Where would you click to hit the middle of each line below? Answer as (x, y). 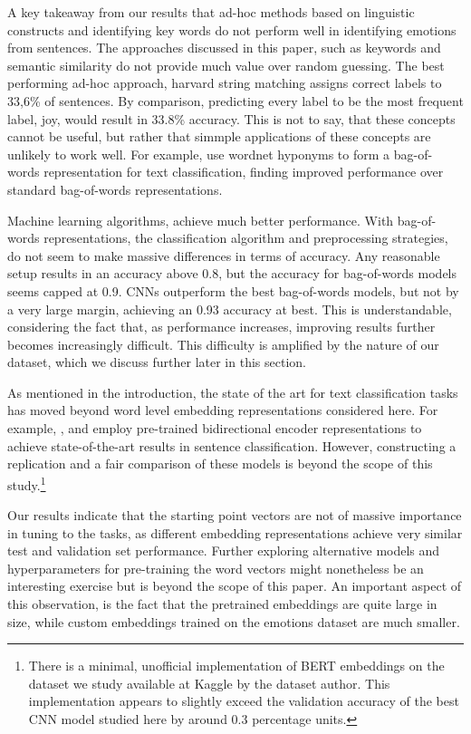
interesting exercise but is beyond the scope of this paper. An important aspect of (235, 586)
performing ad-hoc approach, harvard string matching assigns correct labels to (225, 83)
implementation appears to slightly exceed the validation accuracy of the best (244, 701)
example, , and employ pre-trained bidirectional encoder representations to (215, 428)
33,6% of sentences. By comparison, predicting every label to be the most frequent (235, 100)
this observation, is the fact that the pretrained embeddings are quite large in (222, 604)
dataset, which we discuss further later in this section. (157, 362)
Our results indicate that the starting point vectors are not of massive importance (235, 515)
